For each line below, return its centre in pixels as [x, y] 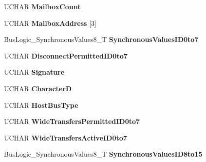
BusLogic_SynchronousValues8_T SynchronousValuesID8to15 [103, 154]
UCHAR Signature [34, 72]
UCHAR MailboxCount [42, 6]
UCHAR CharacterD [38, 88]
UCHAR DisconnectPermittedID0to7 [66, 55]
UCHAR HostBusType [41, 105]
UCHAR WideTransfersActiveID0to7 [66, 137]
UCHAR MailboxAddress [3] [50, 23]
